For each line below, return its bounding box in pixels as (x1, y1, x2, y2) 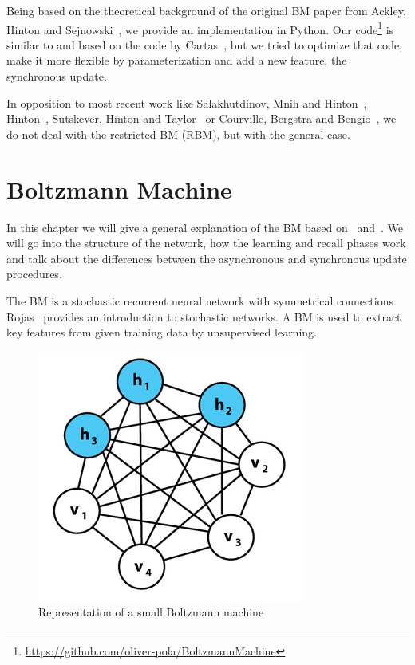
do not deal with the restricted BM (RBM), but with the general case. (6, 125, 350, 142)
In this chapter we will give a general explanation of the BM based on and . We (6, 218, 404, 235)
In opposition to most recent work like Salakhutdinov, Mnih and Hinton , (6, 94, 367, 111)
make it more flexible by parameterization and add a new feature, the (6, 52, 347, 69)
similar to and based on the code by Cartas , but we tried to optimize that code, (6, 36, 403, 53)
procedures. (6, 266, 62, 282)
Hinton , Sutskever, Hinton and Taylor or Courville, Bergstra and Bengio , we (6, 110, 397, 127)
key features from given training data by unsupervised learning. (6, 324, 317, 340)
